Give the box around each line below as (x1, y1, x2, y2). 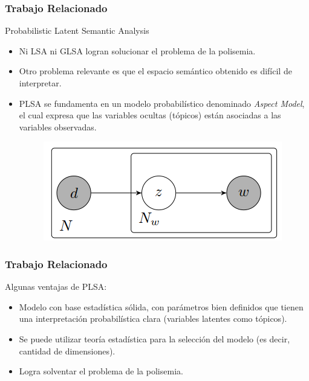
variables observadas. (19, 120, 97, 133)
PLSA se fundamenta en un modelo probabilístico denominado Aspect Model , (19, 97, 305, 109)
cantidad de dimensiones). (19, 344, 115, 357)
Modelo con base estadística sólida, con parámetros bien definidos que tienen (19, 300, 304, 313)
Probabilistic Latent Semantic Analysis (5, 24, 149, 37)
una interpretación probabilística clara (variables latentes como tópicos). (19, 312, 287, 325)
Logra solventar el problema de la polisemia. (19, 365, 183, 377)
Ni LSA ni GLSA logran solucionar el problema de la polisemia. (19, 44, 256, 57)
